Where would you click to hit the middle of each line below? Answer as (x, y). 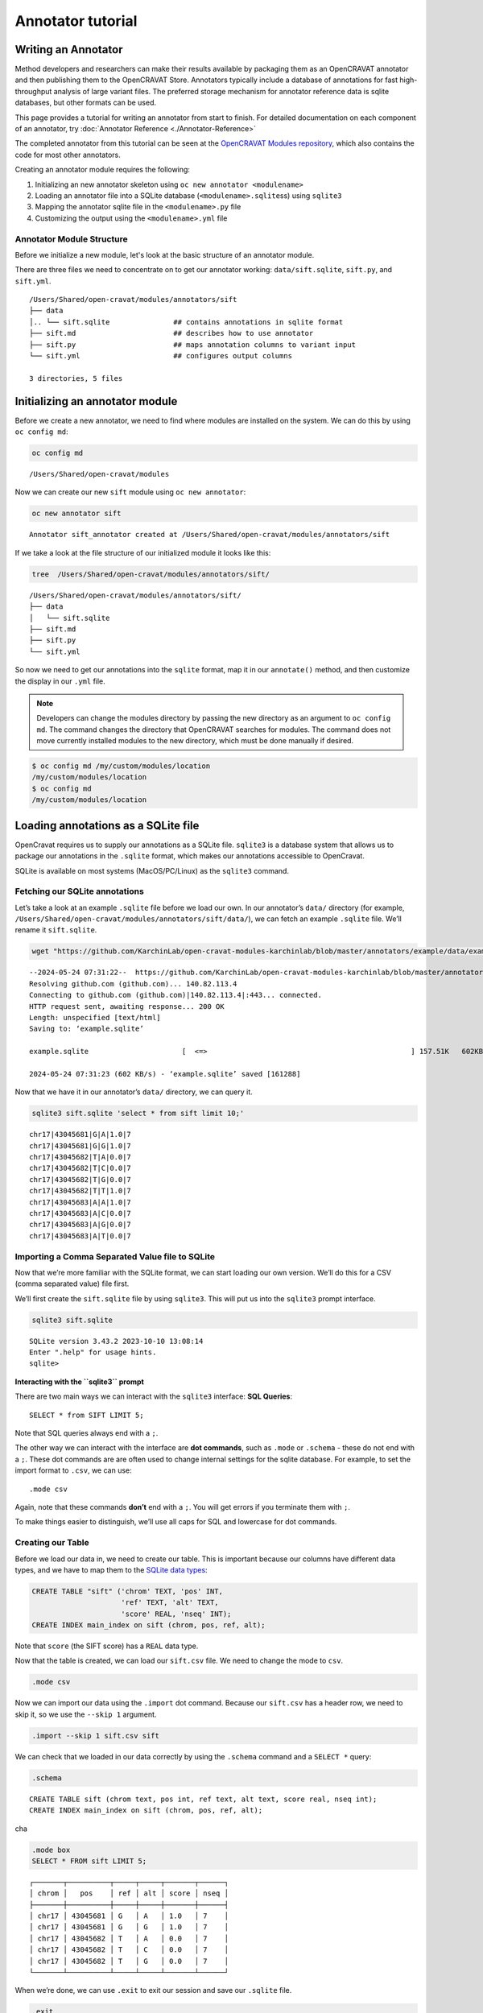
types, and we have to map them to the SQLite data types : (111, 1569)
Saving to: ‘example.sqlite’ (87, 1029)
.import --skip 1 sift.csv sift (96, 1736)
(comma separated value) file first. (72, 1283)
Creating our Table (52, 1543)
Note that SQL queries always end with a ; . (87, 1433)
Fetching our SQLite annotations (79, 891)
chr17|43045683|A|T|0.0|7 (80, 1236)
